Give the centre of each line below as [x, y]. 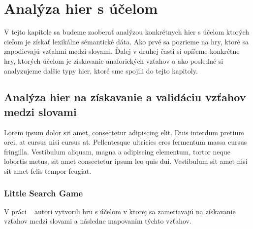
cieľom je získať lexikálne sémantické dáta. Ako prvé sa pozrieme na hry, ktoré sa [126, 41]
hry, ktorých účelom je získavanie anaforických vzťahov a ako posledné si [114, 60]
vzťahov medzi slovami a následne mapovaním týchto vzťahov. [98, 221]
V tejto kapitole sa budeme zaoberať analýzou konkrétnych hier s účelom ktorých [127, 32]
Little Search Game [44, 193]
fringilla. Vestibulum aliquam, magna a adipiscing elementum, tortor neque [117, 151]
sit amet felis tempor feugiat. [48, 171]
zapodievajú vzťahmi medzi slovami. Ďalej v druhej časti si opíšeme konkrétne [122, 51]
